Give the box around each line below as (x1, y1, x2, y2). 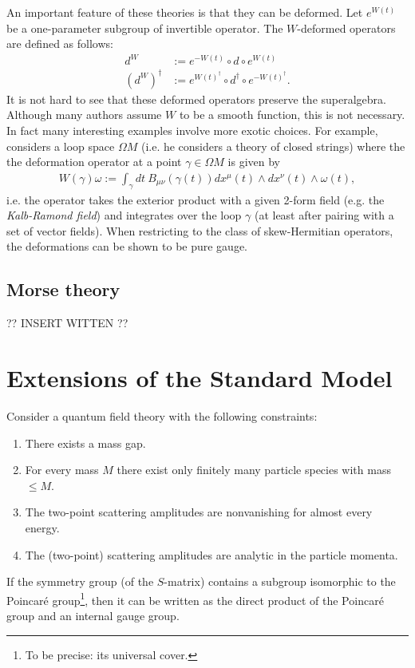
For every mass (25, 461, 99, 478)
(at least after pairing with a (254, 207, 394, 223)
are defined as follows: (6, 35, 113, 52)
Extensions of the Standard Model (6, 362, 393, 393)
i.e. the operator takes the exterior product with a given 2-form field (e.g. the (6, 191, 385, 208)
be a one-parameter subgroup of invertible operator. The (6, 19, 283, 36)
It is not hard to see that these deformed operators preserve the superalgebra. (6, 90, 386, 107)
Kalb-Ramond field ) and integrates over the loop (6, 207, 242, 223)
